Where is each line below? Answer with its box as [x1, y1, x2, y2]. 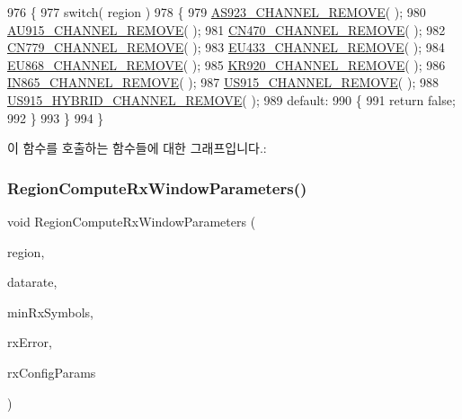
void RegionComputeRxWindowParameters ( [7, 211, 256, 230]
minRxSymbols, [7, 302, 93, 321]
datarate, [7, 272, 58, 291]
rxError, [7, 333, 52, 352]
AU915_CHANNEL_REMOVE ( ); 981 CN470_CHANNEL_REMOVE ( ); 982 [7, 20, 446, 39]
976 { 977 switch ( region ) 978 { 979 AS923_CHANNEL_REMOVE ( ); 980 [7, 3, 426, 21]
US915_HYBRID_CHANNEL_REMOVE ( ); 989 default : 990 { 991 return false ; [7, 90, 456, 109]
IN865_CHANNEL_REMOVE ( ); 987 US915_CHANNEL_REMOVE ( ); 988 [7, 73, 439, 92]
